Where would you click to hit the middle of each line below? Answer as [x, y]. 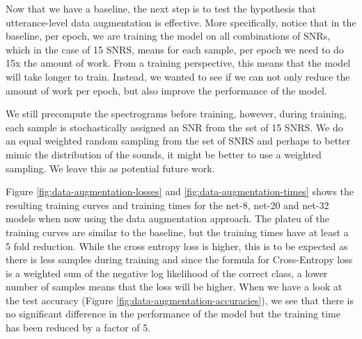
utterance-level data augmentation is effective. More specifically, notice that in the [181, 22]
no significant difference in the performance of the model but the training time [173, 314]
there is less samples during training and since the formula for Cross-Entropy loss [179, 259]
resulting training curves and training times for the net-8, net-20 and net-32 [167, 205]
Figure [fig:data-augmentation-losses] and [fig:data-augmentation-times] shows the [180, 191]
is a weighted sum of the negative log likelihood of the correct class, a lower [167, 273]
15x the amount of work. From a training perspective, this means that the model [178, 63]
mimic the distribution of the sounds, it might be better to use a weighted [164, 154]
